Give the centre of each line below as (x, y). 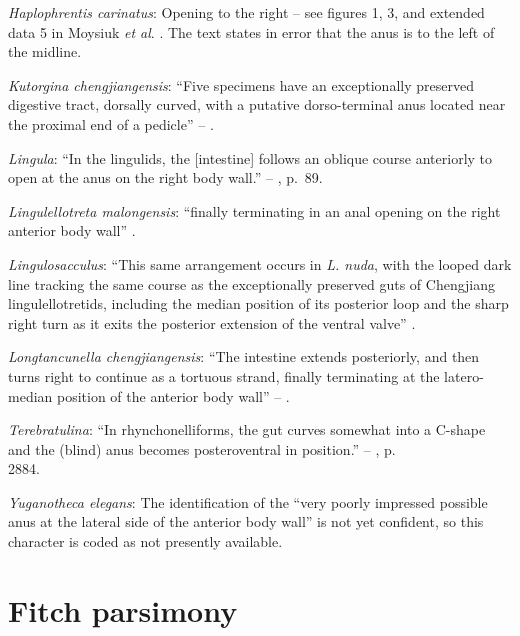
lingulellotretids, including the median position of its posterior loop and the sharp (258, 303)
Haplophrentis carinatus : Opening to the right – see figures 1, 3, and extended (246, 12)
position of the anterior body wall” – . (173, 395)
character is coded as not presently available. (145, 541)
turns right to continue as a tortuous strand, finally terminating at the (224, 375)
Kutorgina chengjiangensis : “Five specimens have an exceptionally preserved (241, 84)
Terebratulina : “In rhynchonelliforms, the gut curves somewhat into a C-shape (247, 429)
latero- (464, 375)
